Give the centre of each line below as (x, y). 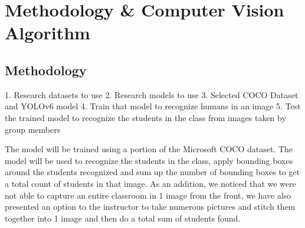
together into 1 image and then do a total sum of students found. (123, 218)
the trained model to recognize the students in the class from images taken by (145, 117)
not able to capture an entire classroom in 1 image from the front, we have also (148, 195)
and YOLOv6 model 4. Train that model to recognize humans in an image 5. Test (153, 106)
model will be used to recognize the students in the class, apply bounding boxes (149, 160)
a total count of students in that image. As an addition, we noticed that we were (150, 183)
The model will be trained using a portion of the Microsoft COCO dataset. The (149, 149)
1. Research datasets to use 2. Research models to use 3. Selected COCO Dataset (152, 94)
